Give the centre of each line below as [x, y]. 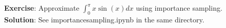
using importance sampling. [179, 8]
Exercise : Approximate [42, 8]
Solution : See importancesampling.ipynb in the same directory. [104, 19]
